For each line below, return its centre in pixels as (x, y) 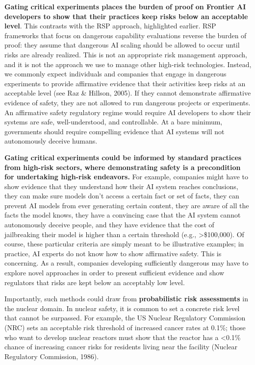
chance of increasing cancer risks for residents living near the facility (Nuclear (121, 347)
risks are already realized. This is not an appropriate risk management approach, (126, 54)
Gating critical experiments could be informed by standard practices (123, 157)
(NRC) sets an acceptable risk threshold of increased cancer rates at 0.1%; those (125, 327)
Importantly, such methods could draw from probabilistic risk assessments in (127, 299)
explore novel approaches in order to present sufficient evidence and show (115, 273)
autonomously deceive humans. (51, 141)
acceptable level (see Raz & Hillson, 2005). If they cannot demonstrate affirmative (128, 93)
